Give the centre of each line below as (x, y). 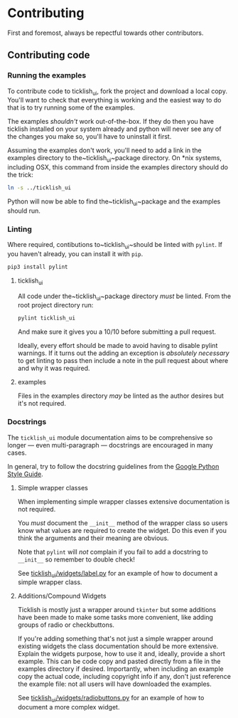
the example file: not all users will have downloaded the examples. (114, 684)
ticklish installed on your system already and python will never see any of (114, 129)
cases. (17, 453)
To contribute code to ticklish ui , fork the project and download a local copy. (117, 92)
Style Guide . (26, 474)
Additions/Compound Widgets (62, 596)
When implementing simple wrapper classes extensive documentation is (124, 501)
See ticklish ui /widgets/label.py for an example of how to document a (118, 574)
